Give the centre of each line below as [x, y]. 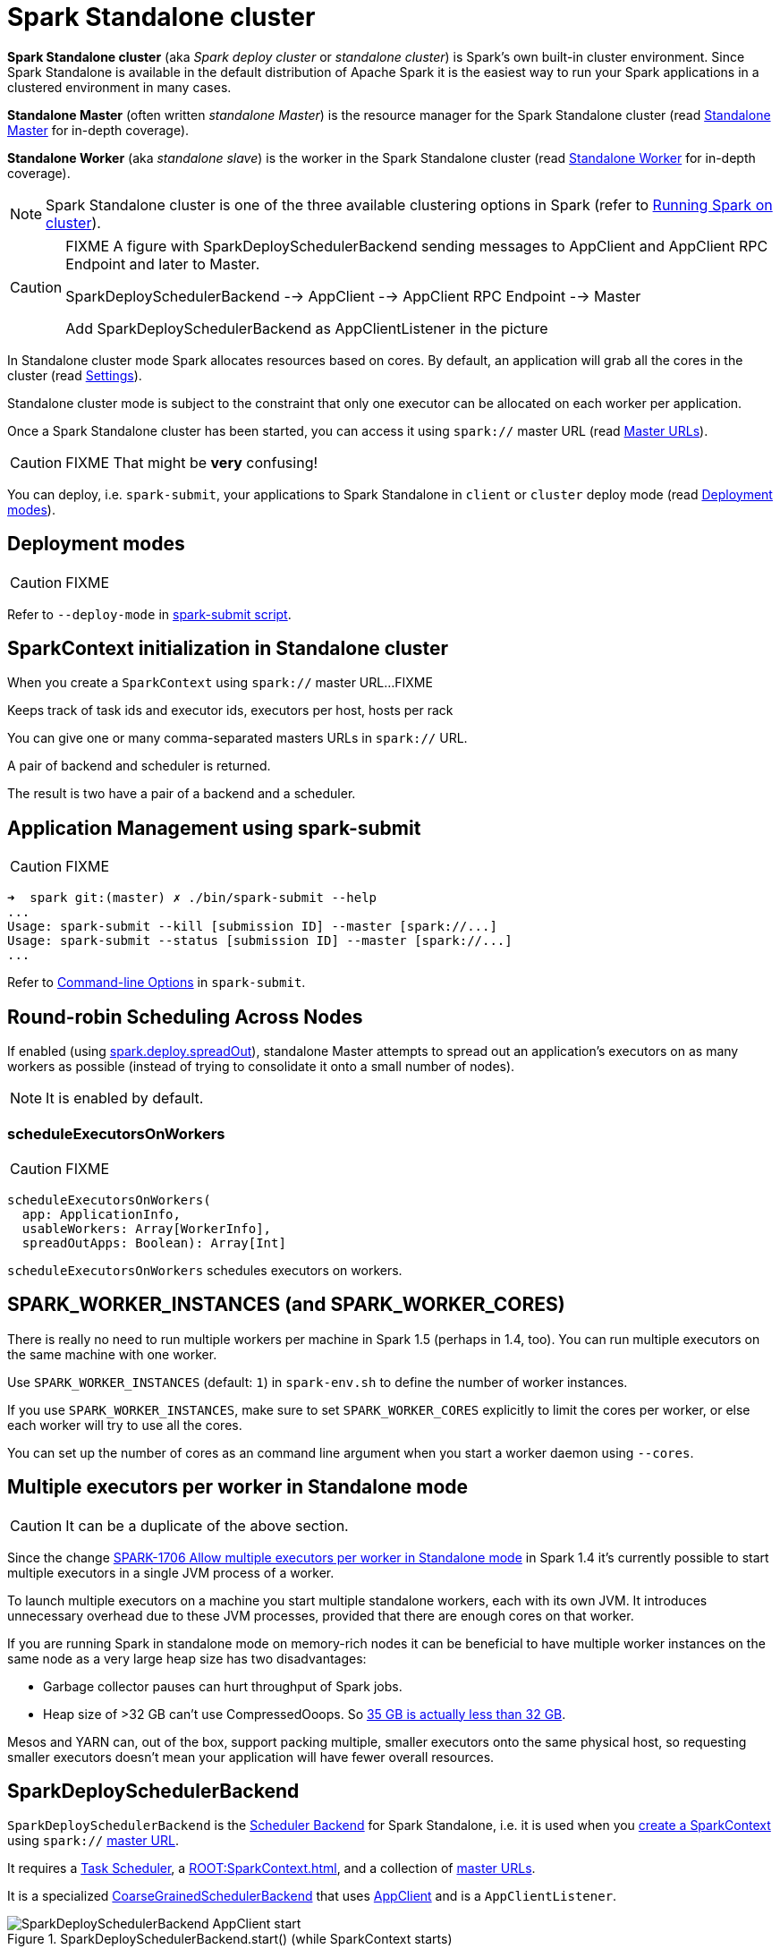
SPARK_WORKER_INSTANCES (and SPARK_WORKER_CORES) [286, 1305]
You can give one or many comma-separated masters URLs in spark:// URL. [237, 738]
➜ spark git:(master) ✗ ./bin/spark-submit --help [192, 898]
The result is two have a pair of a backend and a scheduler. [182, 794]
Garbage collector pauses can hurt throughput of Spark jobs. [223, 1686]
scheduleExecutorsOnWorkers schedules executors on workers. [205, 1270]
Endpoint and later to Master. [163, 264]
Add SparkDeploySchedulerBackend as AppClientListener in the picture [307, 328]
